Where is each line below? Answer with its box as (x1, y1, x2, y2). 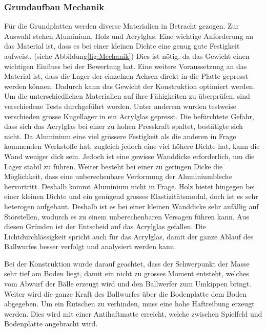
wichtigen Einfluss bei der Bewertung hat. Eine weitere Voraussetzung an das (4, 60, 247, 71)
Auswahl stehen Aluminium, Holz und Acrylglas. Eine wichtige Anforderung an (4, 30, 253, 41)
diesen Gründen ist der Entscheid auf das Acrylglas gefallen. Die (4, 221, 206, 232)
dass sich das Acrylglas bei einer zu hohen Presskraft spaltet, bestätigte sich (4, 121, 243, 131)
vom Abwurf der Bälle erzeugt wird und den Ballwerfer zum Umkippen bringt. (4, 278, 252, 289)
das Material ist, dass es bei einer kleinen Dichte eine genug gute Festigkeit (4, 40, 240, 51)
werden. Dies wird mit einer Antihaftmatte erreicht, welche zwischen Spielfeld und (4, 308, 262, 319)
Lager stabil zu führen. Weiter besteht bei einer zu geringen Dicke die (4, 161, 223, 171)
